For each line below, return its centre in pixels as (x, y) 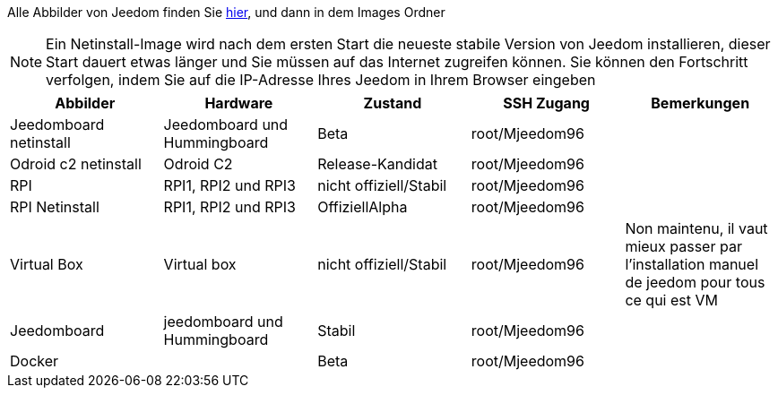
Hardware (239, 103)
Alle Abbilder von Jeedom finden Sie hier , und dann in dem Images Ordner (226, 12)
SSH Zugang (546, 103)
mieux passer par (683, 246)
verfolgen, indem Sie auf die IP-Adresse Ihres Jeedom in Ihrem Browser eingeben (321, 80)
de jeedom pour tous (695, 282)
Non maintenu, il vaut (696, 228)
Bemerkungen (700, 103)
